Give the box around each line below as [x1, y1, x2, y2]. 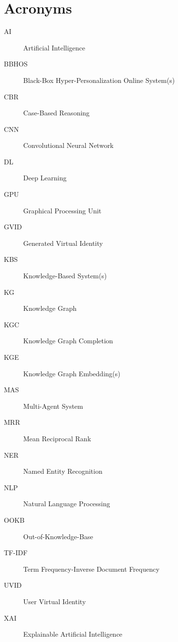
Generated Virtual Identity [23, 238, 103, 248]
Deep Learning [23, 173, 67, 183]
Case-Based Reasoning [23, 108, 90, 118]
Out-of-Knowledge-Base [23, 531, 93, 541]
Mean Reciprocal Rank [23, 433, 91, 443]
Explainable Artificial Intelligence [23, 629, 122, 639]
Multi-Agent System [23, 401, 83, 411]
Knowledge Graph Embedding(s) [23, 368, 120, 378]
